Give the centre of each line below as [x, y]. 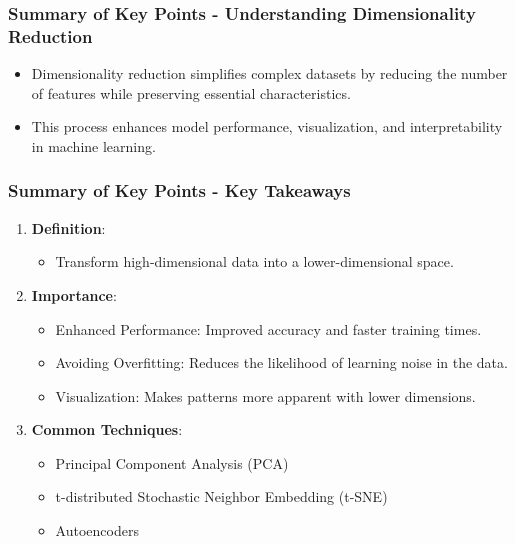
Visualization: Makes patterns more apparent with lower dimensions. [265, 395]
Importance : [74, 294]
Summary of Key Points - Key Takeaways [179, 190]
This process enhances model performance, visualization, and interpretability [267, 126]
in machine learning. [93, 145]
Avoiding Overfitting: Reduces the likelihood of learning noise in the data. [281, 362]
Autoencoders [97, 530]
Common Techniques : [107, 429]
